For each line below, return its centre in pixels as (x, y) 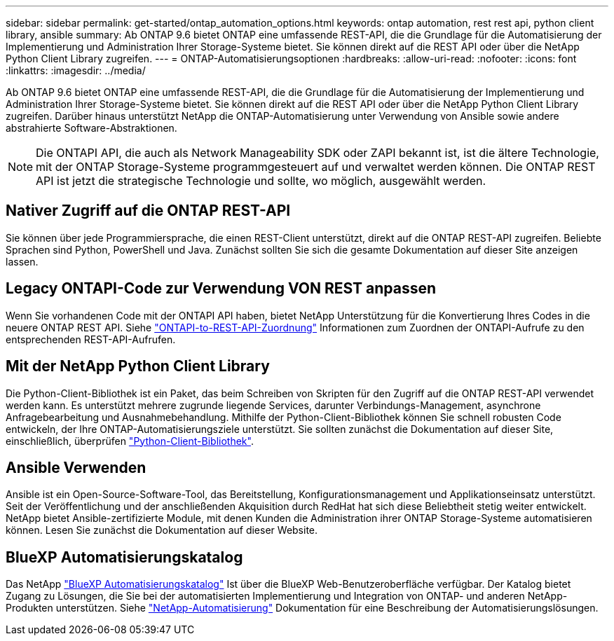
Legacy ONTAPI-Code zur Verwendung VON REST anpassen (221, 289)
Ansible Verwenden (76, 467)
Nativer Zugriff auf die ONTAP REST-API (148, 211)
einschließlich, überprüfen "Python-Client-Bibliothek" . (130, 441)
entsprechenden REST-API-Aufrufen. (91, 339)
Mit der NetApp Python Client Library (138, 366)
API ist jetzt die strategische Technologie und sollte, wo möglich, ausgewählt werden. (261, 181)
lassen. (22, 261)
